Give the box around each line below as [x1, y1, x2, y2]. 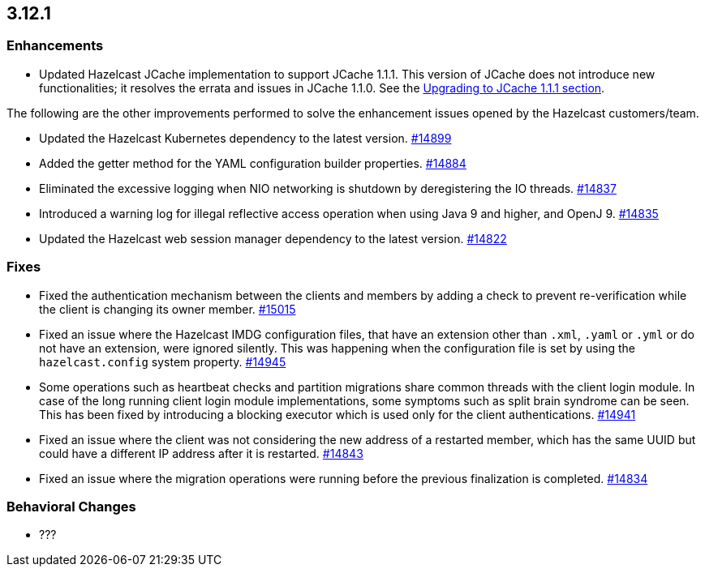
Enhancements [6, 37, 104, 54]
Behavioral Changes [6, 498, 136, 515]
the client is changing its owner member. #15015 [39, 301, 296, 316]
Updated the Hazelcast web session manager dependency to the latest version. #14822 [39, 231, 507, 246]
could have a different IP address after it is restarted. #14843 [39, 446, 363, 460]
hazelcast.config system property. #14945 [39, 354, 286, 369]
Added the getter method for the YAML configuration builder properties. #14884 [39, 156, 466, 170]
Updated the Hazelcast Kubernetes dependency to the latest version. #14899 [39, 130, 452, 145]
